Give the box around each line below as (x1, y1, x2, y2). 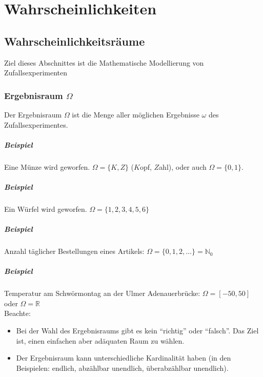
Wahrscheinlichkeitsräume (4, 33, 145, 49)
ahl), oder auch (159, 161, 207, 172)
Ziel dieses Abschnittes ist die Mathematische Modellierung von (4, 57, 204, 68)
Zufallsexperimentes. (4, 119, 68, 130)
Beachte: (4, 308, 31, 319)
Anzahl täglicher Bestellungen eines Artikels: (4, 246, 145, 256)
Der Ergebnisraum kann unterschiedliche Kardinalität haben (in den (16, 352, 231, 363)
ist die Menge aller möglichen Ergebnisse (72, 109, 199, 120)
